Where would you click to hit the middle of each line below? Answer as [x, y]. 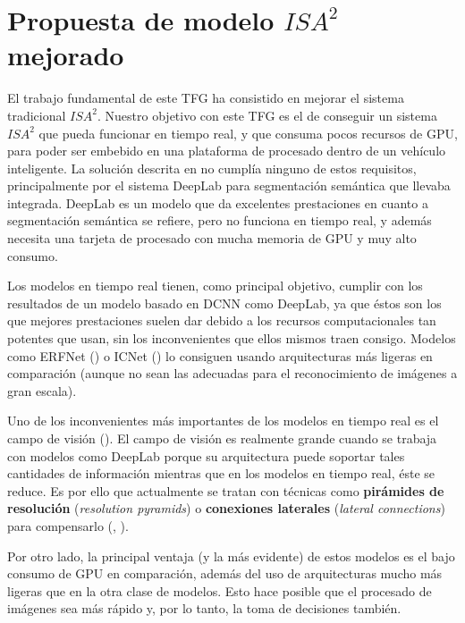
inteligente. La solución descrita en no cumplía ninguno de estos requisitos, [212, 168]
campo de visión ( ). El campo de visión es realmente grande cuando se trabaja [222, 438]
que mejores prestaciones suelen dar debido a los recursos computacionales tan [222, 320]
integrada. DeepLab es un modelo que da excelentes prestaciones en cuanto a [218, 202]
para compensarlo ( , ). [68, 525]
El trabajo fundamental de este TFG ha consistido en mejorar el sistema [206, 98]
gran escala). [42, 390]
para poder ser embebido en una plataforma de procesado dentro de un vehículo [227, 151]
